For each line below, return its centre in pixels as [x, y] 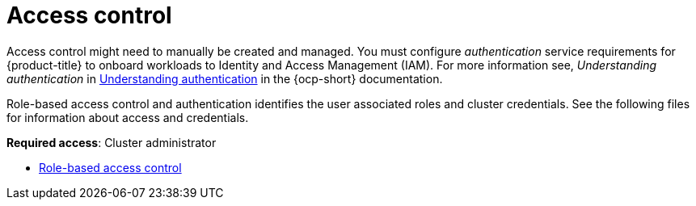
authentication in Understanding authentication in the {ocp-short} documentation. [225, 78]
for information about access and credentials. [128, 117]
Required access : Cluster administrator [112, 142]
